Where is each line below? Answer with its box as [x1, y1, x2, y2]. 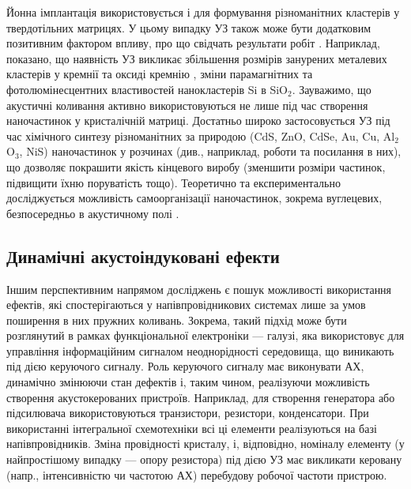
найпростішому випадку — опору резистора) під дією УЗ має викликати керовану [6, 451, 402, 468]
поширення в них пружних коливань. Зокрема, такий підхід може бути [6, 311, 347, 328]
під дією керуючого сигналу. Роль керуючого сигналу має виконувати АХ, [6, 358, 364, 374]
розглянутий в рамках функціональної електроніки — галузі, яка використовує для [6, 327, 405, 344]
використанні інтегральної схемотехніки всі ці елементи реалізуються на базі [6, 419, 377, 436]
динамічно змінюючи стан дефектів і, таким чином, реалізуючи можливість [6, 374, 370, 390]
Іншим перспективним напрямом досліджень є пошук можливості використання [6, 280, 392, 297]
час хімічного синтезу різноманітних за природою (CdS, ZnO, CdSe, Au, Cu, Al [6, 127, 395, 144]
